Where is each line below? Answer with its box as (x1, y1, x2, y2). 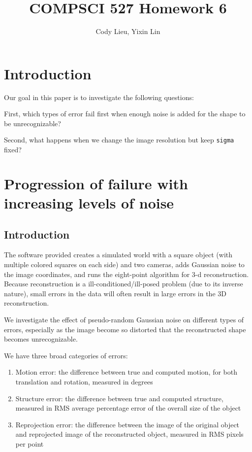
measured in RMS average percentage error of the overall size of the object (15, 403, 241, 413)
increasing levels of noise (4, 193, 174, 213)
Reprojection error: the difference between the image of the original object (15, 419, 240, 429)
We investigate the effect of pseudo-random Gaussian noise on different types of (4, 314, 244, 325)
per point (15, 438, 44, 449)
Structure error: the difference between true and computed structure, (15, 393, 223, 403)
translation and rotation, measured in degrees (15, 376, 153, 386)
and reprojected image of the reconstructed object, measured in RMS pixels (15, 429, 244, 439)
